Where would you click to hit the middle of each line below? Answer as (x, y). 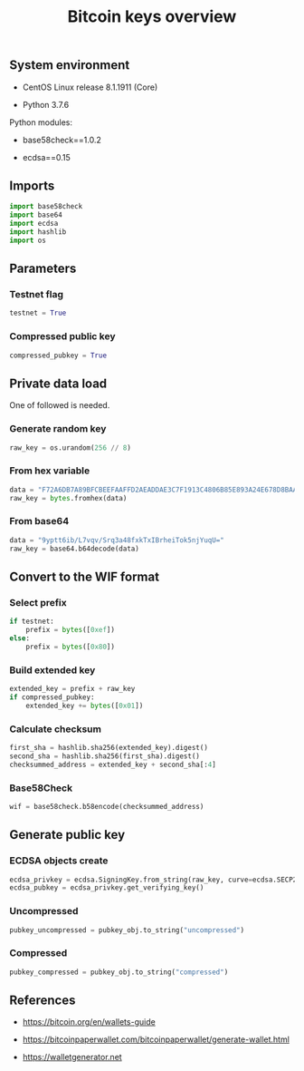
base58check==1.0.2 (62, 140)
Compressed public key (62, 336)
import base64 (36, 215)
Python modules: (41, 122)
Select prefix (38, 602)
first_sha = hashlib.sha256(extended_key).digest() (109, 748)
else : (19, 638)
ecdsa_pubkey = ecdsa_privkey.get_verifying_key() (107, 888)
